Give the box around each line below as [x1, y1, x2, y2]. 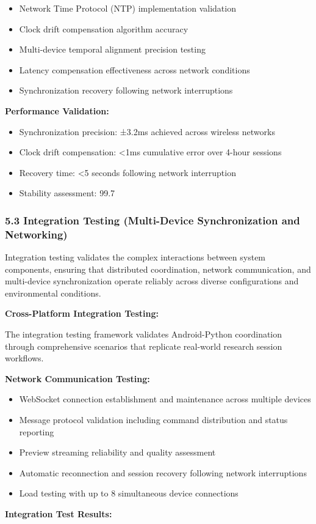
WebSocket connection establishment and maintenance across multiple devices [19, 393, 311, 405]
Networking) [5, 226, 68, 242]
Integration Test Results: [5, 507, 112, 520]
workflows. [5, 352, 44, 364]
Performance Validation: [5, 104, 109, 117]
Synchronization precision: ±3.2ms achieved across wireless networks [19, 125, 275, 138]
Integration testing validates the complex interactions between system [5, 251, 266, 264]
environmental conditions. [5, 286, 101, 299]
